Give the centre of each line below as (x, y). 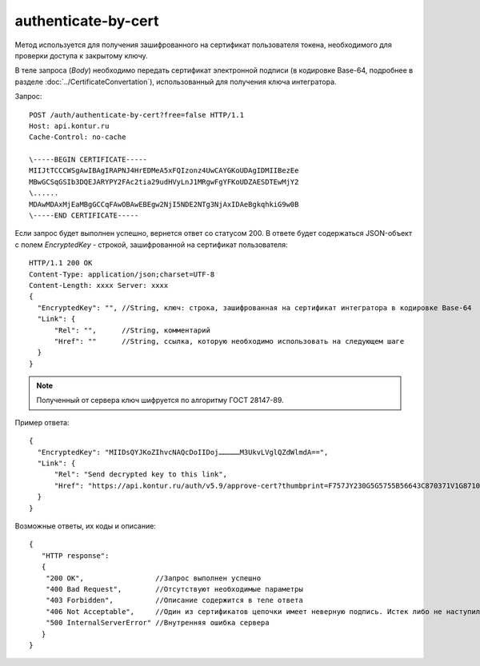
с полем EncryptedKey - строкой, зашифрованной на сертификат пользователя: (151, 245)
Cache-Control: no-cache (78, 137)
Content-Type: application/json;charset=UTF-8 (122, 274)
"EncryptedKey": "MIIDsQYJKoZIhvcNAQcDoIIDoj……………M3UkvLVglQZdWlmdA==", (183, 452)
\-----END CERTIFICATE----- (84, 215)
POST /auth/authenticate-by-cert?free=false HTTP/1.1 (136, 115)
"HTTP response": (75, 555)
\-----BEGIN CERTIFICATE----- (88, 160)
